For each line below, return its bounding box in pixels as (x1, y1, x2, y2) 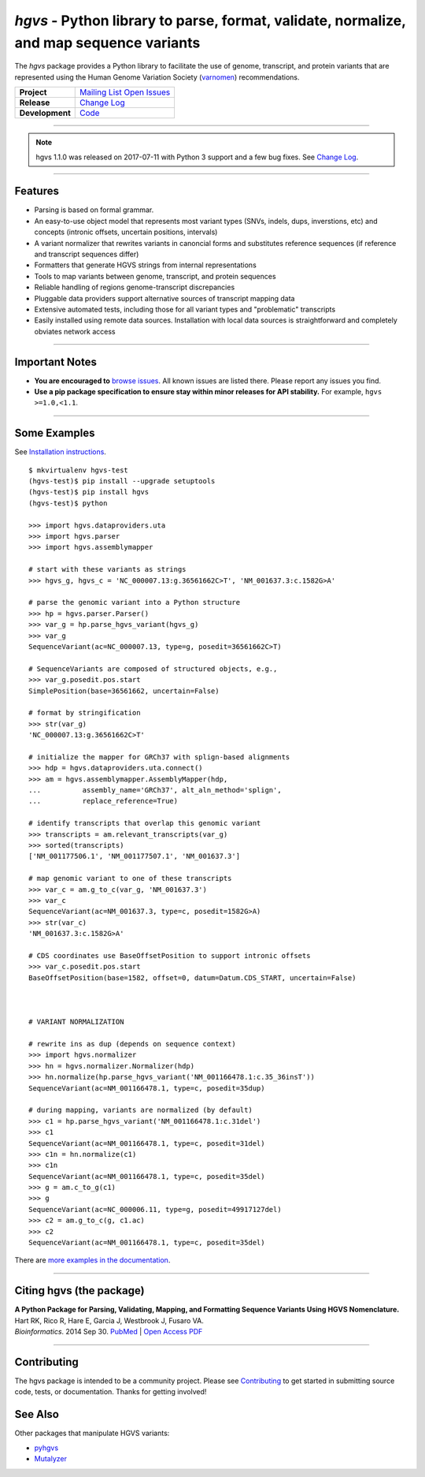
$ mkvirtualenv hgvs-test (28, 465, 129, 475)
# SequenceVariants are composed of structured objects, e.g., (28, 664, 278, 673)
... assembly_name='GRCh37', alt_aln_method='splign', (28, 785, 283, 795)
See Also (14, 1408, 59, 1421)
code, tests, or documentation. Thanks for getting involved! (14, 1387, 207, 1397)
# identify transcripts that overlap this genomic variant (28, 819, 261, 828)
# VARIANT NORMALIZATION (28, 1017, 124, 1027)
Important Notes (14, 355, 98, 368)
